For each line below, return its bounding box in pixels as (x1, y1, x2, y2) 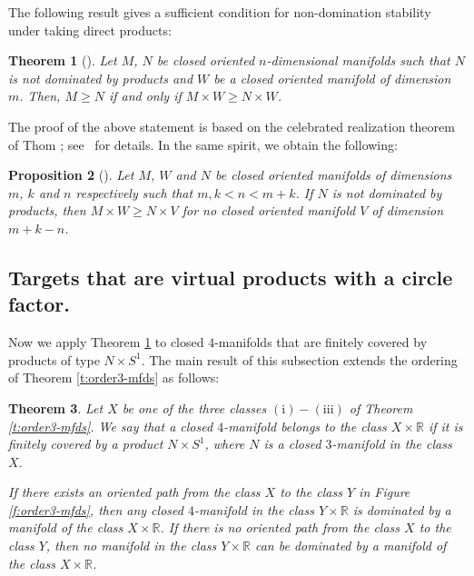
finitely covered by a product (8, 434, 163, 453)
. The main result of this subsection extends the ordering (141, 350, 458, 369)
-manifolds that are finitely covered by (214, 333, 428, 352)
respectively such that (75, 183, 193, 202)
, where (204, 434, 245, 453)
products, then (8, 201, 86, 220)
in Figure (359, 482, 410, 502)
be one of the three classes (122, 398, 267, 417)
